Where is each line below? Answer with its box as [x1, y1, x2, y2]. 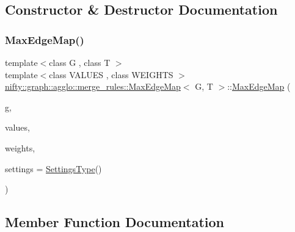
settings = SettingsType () [5, 162, 102, 175]
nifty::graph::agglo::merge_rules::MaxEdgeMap [5, 80, 181, 93]
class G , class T [49, 56, 111, 68]
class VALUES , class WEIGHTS [49, 68, 173, 81]
